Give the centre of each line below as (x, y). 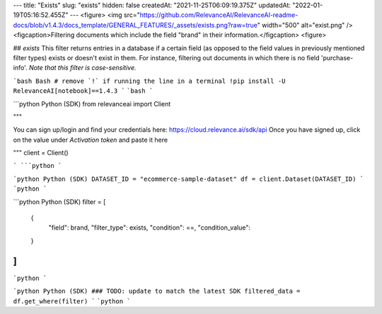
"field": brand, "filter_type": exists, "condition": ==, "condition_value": (150, 228)
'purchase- (337, 57)
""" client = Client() (41, 153)
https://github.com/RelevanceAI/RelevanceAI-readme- (219, 15)
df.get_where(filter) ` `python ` (72, 301)
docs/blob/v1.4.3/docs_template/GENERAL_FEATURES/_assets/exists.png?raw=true (135, 25)
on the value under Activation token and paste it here (91, 140)
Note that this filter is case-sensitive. (82, 68)
